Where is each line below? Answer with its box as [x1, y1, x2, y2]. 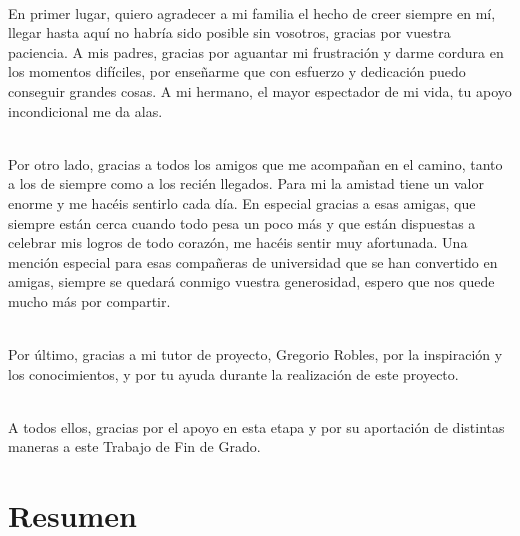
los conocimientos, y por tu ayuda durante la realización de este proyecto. [8, 363, 459, 384]
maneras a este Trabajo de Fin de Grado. [8, 436, 261, 457]
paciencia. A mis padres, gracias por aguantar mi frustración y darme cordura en [8, 41, 504, 62]
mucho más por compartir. [8, 290, 171, 311]
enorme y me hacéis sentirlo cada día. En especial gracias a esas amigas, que [8, 192, 476, 213]
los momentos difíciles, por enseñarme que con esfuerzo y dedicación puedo [8, 61, 466, 82]
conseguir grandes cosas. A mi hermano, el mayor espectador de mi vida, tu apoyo [8, 80, 512, 101]
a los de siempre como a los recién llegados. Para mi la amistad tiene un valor [8, 173, 484, 194]
